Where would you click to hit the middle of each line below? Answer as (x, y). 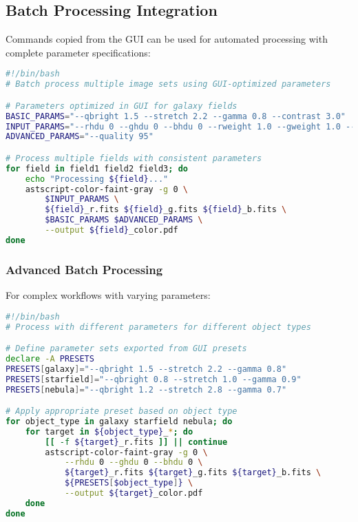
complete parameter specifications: (78, 52)
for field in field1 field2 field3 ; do (97, 168)
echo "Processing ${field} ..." (97, 179)
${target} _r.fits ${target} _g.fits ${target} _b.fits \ (193, 473)
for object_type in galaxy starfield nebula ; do (119, 421)
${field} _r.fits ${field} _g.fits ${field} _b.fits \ (166, 210)
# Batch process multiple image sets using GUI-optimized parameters (168, 84)
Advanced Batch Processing (84, 269)
